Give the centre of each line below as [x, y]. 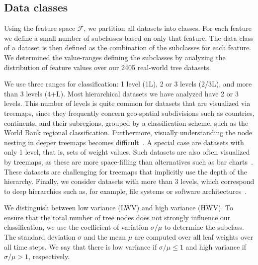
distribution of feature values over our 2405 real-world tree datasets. [108, 67]
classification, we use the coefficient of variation [76, 227]
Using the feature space [40, 28]
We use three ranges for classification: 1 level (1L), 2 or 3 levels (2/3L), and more [128, 84]
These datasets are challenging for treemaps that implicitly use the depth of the [126, 171]
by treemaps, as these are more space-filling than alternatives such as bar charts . [129, 161]
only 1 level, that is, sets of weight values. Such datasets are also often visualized [127, 152]
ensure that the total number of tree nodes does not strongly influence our [117, 217]
